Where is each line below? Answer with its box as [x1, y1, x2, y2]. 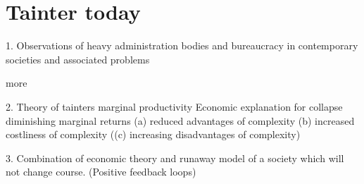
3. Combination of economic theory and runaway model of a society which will [6, 150, 344, 165]
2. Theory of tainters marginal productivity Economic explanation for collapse [6, 99, 343, 114]
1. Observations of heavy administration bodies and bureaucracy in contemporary [6, 38, 358, 53]
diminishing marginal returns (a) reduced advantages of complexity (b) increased [6, 113, 355, 128]
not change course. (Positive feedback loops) [6, 164, 196, 179]
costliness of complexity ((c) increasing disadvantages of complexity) [6, 127, 301, 142]
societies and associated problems [6, 51, 150, 66]
